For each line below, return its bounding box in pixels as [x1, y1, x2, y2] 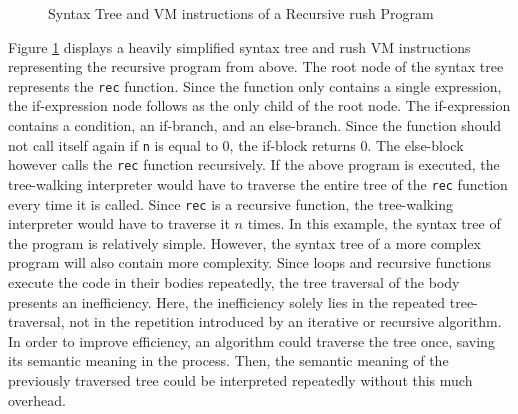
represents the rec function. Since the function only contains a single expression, [8, 75, 502, 96]
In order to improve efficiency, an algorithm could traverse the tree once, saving [8, 330, 495, 351]
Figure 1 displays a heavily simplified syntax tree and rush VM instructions [8, 36, 471, 57]
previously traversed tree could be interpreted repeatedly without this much [8, 370, 473, 390]
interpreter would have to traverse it [8, 213, 230, 234]
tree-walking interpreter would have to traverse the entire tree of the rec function [8, 173, 508, 194]
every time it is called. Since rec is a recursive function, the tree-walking [8, 193, 453, 214]
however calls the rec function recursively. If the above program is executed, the [8, 154, 500, 175]
